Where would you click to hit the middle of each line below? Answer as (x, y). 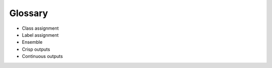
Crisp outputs (36, 49)
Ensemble (32, 42)
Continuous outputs (42, 56)
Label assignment (40, 35)
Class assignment (40, 28)
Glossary (29, 13)
